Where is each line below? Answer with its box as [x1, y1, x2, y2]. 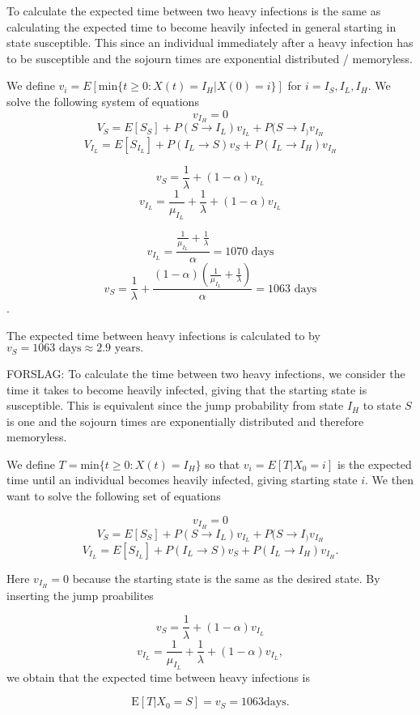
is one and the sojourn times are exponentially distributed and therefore [6, 412, 364, 429]
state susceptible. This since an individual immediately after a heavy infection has [6, 34, 414, 51]
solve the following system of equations [6, 92, 199, 109]
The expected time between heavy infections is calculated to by [6, 326, 320, 343]
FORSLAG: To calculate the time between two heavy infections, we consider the [6, 364, 405, 381]
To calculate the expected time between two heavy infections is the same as [6, 2, 381, 19]
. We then [365, 471, 414, 488]
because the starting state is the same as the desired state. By [72, 569, 380, 586]
